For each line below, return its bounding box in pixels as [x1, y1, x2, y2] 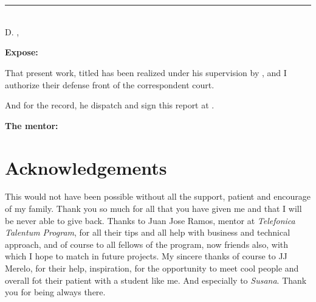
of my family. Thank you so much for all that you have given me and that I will [5, 202, 302, 215]
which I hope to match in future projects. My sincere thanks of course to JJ [5, 250, 287, 262]
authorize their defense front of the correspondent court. [5, 78, 215, 91]
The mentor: [5, 119, 58, 132]
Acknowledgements [5, 155, 167, 180]
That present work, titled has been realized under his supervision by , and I [5, 66, 287, 79]
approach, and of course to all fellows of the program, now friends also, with [5, 237, 289, 250]
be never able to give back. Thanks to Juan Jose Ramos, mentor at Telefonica [5, 214, 295, 226]
